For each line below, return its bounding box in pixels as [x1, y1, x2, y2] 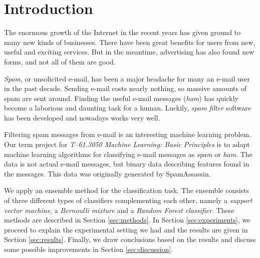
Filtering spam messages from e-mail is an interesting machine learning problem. [4, 129, 251, 139]
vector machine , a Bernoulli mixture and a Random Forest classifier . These [4, 204, 234, 215]
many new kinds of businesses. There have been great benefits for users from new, [4, 36, 255, 47]
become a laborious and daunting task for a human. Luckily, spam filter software [4, 102, 251, 113]
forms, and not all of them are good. [4, 56, 116, 66]
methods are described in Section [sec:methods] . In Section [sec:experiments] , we [4, 214, 250, 225]
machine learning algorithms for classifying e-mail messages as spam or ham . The [4, 148, 252, 159]
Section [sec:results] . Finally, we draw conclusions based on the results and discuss [4, 234, 256, 244]
